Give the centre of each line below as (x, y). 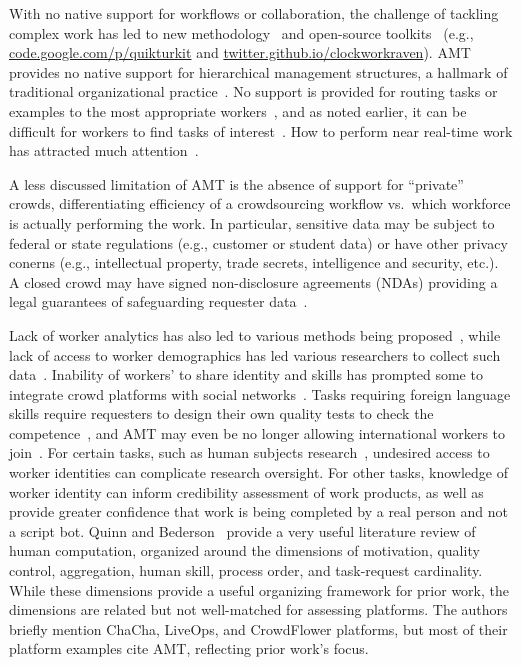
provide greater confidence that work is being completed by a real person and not (258, 511)
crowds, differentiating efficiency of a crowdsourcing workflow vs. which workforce (260, 203)
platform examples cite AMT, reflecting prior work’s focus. (189, 648)
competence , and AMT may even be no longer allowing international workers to (257, 432)
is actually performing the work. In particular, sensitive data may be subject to (252, 222)
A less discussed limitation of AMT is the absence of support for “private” (236, 183)
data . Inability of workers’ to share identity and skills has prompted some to (246, 374)
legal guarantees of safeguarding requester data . (158, 301)
